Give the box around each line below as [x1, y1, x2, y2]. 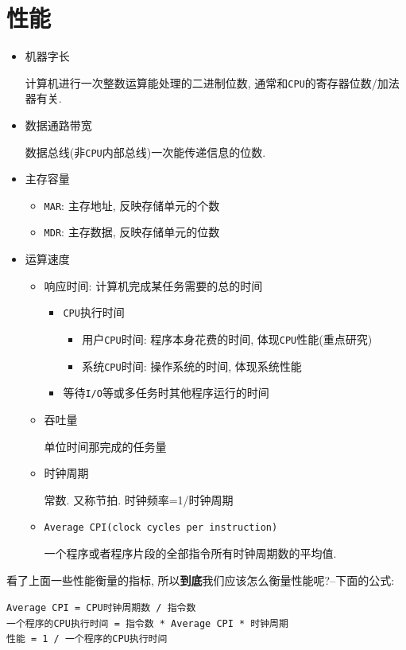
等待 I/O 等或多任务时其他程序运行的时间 [63, 384, 269, 401]
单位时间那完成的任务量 [44, 438, 167, 454]
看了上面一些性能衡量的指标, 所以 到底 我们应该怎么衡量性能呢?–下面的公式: [6, 571, 395, 588]
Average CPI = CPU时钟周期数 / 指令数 [6, 602, 196, 614]
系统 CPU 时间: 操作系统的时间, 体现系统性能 [82, 357, 302, 374]
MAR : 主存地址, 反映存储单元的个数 [44, 197, 220, 213]
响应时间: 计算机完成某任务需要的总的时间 [44, 277, 263, 294]
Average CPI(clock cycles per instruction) [44, 522, 278, 534]
